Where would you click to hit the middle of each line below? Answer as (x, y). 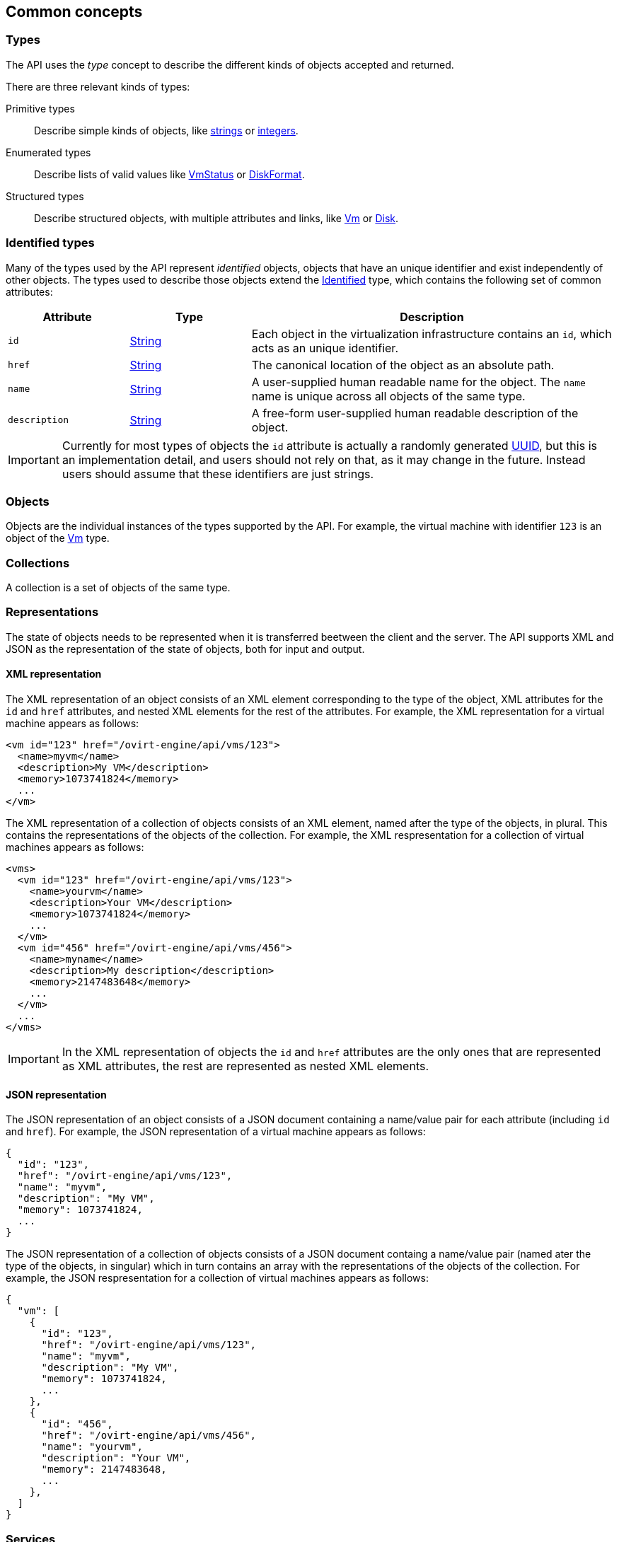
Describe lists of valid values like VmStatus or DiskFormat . (169, 174)
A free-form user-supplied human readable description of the (415, 413)
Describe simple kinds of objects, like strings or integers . (166, 130)
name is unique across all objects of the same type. (388, 396)
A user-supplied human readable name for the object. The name (418, 382)
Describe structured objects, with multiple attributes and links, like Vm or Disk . (216, 218)
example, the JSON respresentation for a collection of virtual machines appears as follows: (217, 1278)
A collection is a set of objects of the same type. (118, 588)
